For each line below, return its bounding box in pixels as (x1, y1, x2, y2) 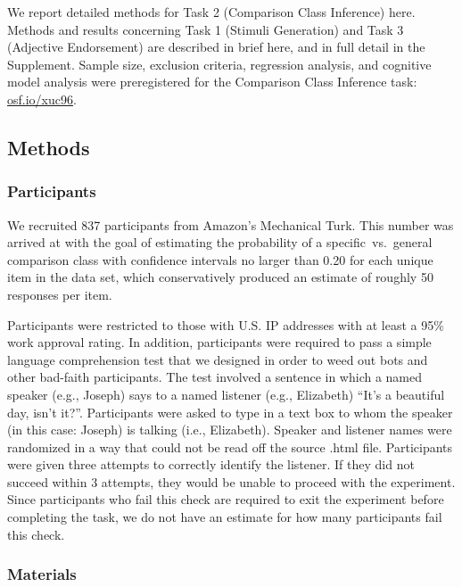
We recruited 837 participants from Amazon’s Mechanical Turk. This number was (7, 215, 454, 234)
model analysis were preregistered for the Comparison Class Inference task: (7, 72, 417, 91)
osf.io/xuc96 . (7, 89, 77, 108)
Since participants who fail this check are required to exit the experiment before (7, 490, 444, 508)
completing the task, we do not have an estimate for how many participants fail (7, 508, 442, 526)
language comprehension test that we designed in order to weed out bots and (7, 350, 428, 368)
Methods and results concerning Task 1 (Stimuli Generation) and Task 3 (7, 20, 404, 38)
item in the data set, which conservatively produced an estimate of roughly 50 (7, 268, 433, 286)
